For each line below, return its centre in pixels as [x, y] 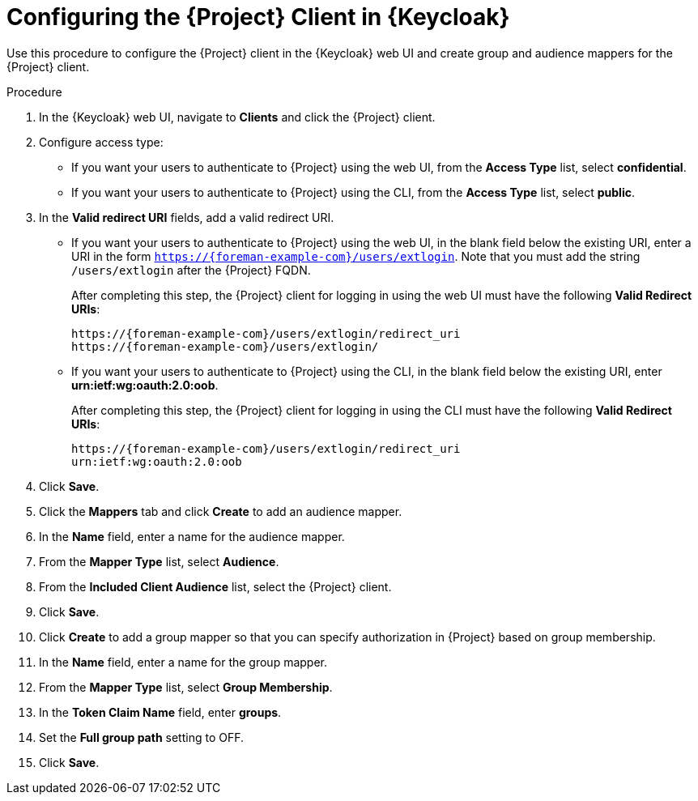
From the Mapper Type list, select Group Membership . [186, 687]
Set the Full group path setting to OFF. [142, 737]
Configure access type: [101, 142]
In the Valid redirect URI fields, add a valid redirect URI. [187, 217]
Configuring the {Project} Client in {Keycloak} [258, 17]
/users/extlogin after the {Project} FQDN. [191, 270]
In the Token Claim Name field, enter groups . [160, 712]
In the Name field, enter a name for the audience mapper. [192, 536]
